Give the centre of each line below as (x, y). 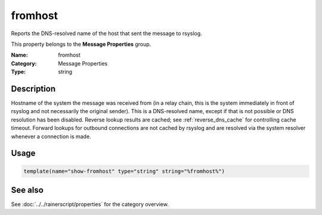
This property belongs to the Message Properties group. (81, 44)
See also (27, 190)
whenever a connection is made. (51, 136)
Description (33, 88)
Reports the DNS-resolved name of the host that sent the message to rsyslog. (106, 33)
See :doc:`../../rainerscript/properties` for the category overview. (90, 204)
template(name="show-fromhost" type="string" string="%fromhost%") (124, 171)
